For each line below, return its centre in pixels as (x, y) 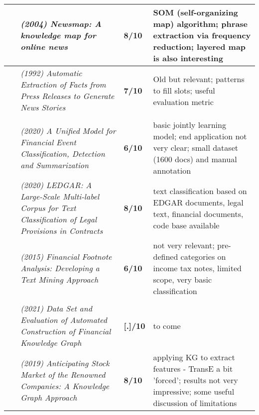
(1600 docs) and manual (195, 159)
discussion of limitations (195, 403)
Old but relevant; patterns (199, 79)
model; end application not (200, 136)
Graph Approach (49, 397)
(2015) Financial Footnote (66, 257)
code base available (186, 225)
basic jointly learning (190, 125)
